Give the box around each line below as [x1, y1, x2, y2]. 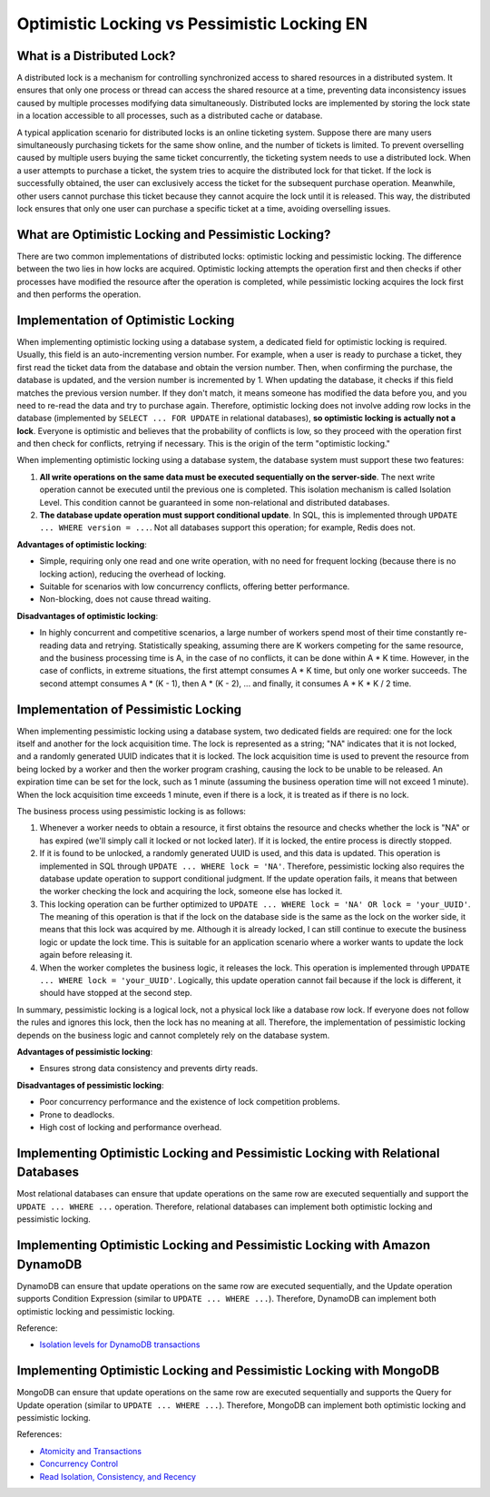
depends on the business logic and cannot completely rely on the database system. [16, 1029, 330, 1040]
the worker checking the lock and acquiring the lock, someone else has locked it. [39, 886, 343, 897]
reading [39, 640, 69, 651]
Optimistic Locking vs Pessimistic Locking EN [16, 14, 367, 34]
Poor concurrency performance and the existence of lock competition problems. [39, 1097, 340, 1108]
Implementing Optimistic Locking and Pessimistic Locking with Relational [16, 1145, 440, 1161]
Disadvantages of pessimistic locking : [16, 1079, 164, 1090]
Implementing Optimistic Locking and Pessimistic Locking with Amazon [16, 1237, 431, 1253]
